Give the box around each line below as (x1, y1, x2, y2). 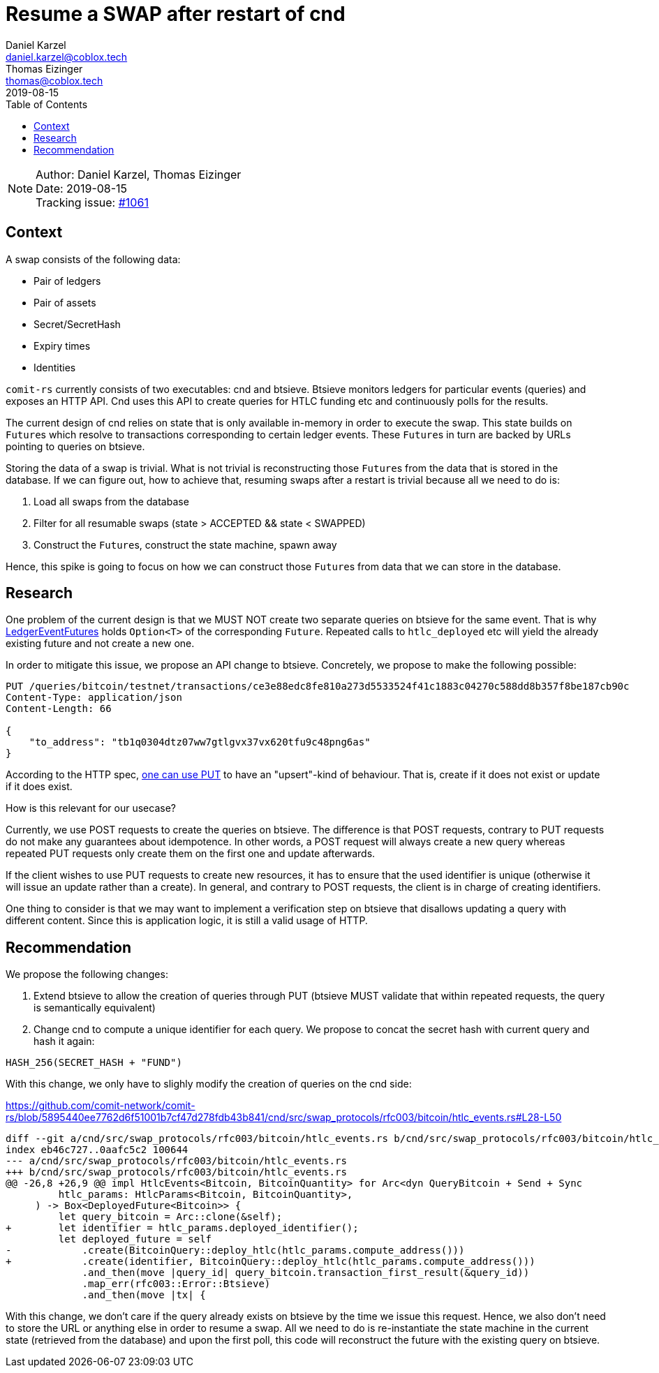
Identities (34, 361, 76, 373)
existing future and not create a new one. (6, 637, 195, 650)
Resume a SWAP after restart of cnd (6, 2, 346, 26)
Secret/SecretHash (34, 318, 121, 330)
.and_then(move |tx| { (82, 1289, 206, 1301)
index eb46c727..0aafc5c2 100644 (6, 1144, 188, 1156)
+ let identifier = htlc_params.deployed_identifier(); (6, 1222, 359, 1234)
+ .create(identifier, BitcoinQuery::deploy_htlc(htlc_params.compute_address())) (6, 1256, 535, 1268)
